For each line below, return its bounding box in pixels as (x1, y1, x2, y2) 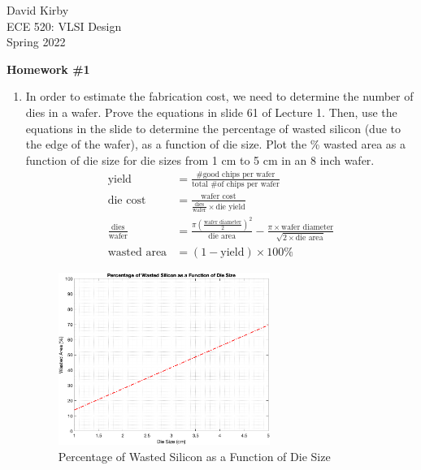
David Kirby (7, 2, 69, 18)
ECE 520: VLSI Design (7, 17, 122, 34)
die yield (215, 202, 245, 211)
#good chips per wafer (196, 170, 276, 179)
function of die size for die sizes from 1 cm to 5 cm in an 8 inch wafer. (25, 151, 375, 168)
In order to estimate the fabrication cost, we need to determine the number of (25, 88, 414, 105)
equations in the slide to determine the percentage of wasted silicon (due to (25, 119, 401, 136)
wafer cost (201, 192, 237, 201)
